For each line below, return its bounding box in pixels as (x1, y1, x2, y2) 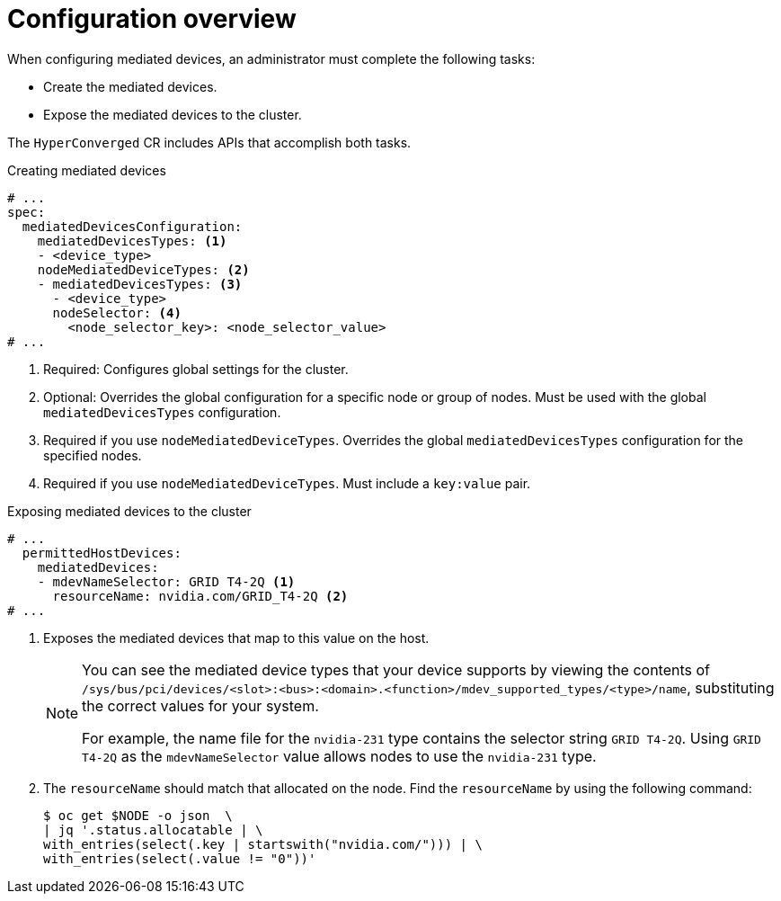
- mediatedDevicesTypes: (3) (37, 276, 243, 291)
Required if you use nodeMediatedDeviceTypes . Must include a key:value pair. (43, 475, 531, 491)
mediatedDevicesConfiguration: (22, 219, 243, 234)
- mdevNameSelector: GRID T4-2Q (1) (37, 574, 296, 589)
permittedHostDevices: (22, 545, 182, 560)
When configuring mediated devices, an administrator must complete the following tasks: (7, 50, 536, 67)
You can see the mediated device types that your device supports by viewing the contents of (82, 660, 711, 679)
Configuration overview (7, 4, 297, 34)
